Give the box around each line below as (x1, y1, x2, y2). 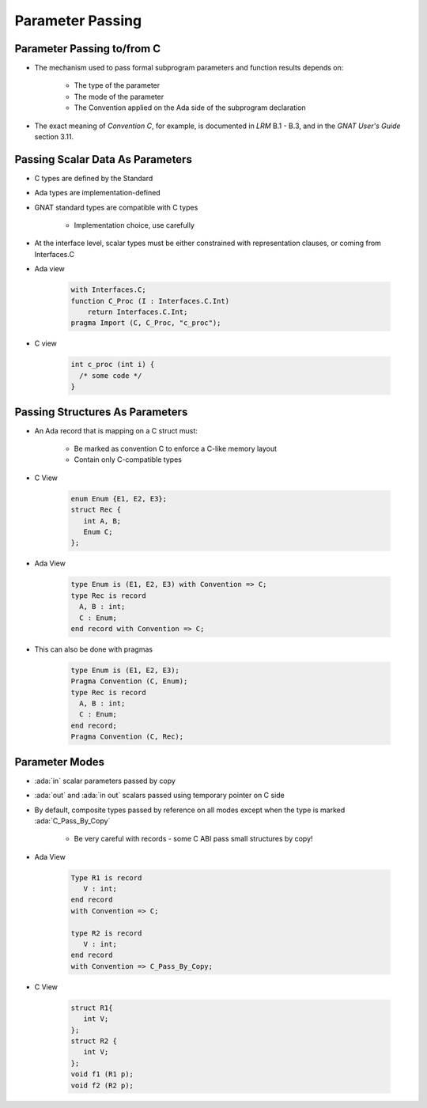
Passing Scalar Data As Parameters (14, 153, 193, 166)
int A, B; (83, 516, 122, 525)
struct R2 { (70, 1036, 118, 1046)
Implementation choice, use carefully (74, 221, 195, 230)
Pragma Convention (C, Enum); (70, 677, 188, 686)
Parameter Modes (14, 755, 105, 769)
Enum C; (83, 528, 113, 536)
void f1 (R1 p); (70, 1070, 134, 1079)
